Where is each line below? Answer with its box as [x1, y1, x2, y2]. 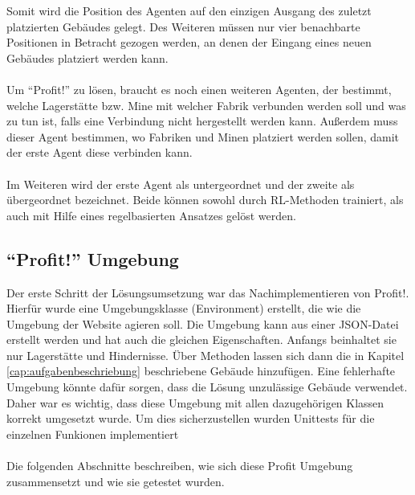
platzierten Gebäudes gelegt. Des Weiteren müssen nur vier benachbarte [6, 18, 360, 35]
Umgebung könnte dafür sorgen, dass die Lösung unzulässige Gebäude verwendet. [6, 378, 408, 395]
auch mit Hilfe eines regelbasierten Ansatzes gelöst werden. [6, 207, 296, 223]
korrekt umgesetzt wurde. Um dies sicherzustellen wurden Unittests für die [6, 410, 375, 427]
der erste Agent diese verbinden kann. [6, 144, 193, 161]
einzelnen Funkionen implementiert [6, 425, 179, 442]
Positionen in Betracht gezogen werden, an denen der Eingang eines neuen [6, 34, 372, 51]
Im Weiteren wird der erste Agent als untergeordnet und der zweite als [6, 175, 355, 192]
